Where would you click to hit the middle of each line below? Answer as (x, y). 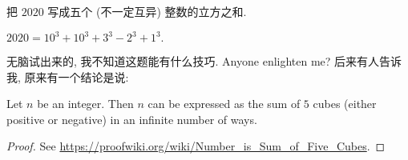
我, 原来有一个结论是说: (68, 76)
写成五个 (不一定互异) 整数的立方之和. (147, 11)
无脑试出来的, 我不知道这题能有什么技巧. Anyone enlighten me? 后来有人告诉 (204, 61)
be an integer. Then (85, 104)
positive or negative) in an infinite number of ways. (132, 119)
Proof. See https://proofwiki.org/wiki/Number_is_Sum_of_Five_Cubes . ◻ (196, 146)
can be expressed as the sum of (224, 104)
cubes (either (345, 104)
